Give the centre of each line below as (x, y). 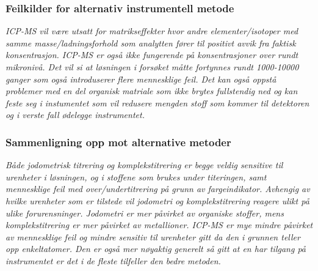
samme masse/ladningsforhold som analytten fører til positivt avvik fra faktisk (151, 43)
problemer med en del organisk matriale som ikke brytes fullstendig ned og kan (152, 91)
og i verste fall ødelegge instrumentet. (75, 115)
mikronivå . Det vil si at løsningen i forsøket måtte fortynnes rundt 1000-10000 (152, 67)
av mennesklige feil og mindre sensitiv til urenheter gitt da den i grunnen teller (153, 236)
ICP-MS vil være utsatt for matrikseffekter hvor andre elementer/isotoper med (152, 31)
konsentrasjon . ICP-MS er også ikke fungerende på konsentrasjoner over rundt (152, 55)
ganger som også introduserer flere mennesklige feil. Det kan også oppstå (141, 79)
